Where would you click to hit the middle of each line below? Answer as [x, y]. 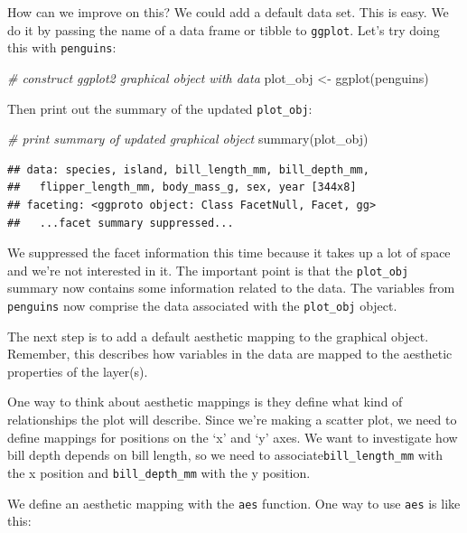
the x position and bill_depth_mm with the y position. [159, 472]
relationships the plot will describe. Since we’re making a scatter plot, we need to [232, 419]
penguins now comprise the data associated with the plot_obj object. [202, 305]
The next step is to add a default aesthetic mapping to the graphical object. [218, 336]
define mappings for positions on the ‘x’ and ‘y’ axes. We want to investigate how [233, 437]
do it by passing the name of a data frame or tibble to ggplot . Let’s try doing [224, 29]
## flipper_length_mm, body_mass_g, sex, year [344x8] [182, 187]
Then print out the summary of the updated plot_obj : [160, 108]
